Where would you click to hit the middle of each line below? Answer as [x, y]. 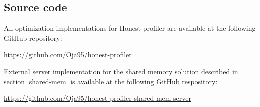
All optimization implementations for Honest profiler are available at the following [130, 28]
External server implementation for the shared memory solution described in [121, 71]
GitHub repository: [33, 38]
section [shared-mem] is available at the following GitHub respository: [111, 81]
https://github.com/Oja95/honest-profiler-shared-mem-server [98, 98]
